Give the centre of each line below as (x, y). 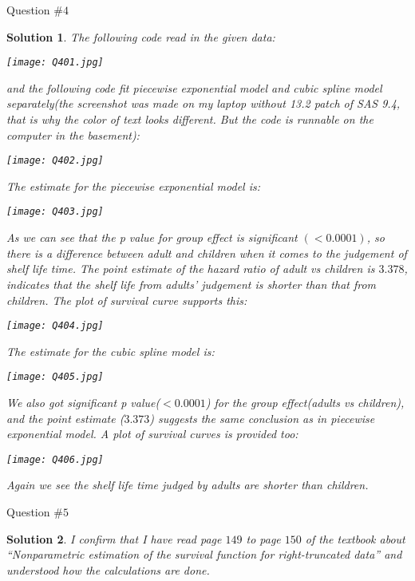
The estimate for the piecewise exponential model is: (133, 186)
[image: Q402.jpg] (55, 161)
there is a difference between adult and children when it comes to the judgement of (207, 253)
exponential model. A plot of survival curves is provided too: (152, 434)
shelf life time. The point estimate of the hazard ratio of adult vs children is (191, 269)
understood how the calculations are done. (108, 569)
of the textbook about (355, 538)
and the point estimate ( (65, 418)
